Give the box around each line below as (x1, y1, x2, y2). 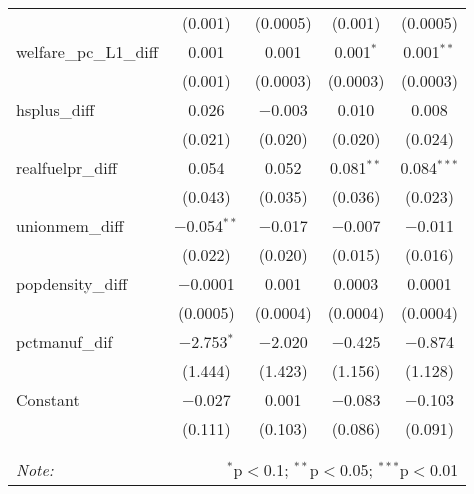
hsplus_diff (16, 98, 95, 121)
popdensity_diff (16, 272, 128, 295)
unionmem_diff (16, 214, 124, 237)
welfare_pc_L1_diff (16, 40, 159, 63)
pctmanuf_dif (16, 330, 113, 353)
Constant (16, 388, 80, 411)
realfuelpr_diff (16, 156, 118, 179)
